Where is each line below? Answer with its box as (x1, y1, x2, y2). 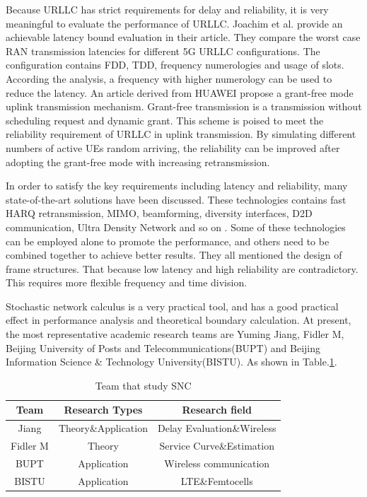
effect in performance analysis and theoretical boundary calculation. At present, (6, 312, 351, 327)
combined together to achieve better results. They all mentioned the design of (6, 247, 342, 262)
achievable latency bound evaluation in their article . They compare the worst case (6, 30, 361, 45)
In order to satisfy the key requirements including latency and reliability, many (6, 178, 348, 193)
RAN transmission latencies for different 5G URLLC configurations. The (6, 43, 320, 58)
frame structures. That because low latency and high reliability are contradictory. (6, 261, 359, 276)
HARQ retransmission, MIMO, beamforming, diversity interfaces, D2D (6, 206, 313, 221)
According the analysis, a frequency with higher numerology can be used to (6, 71, 332, 86)
